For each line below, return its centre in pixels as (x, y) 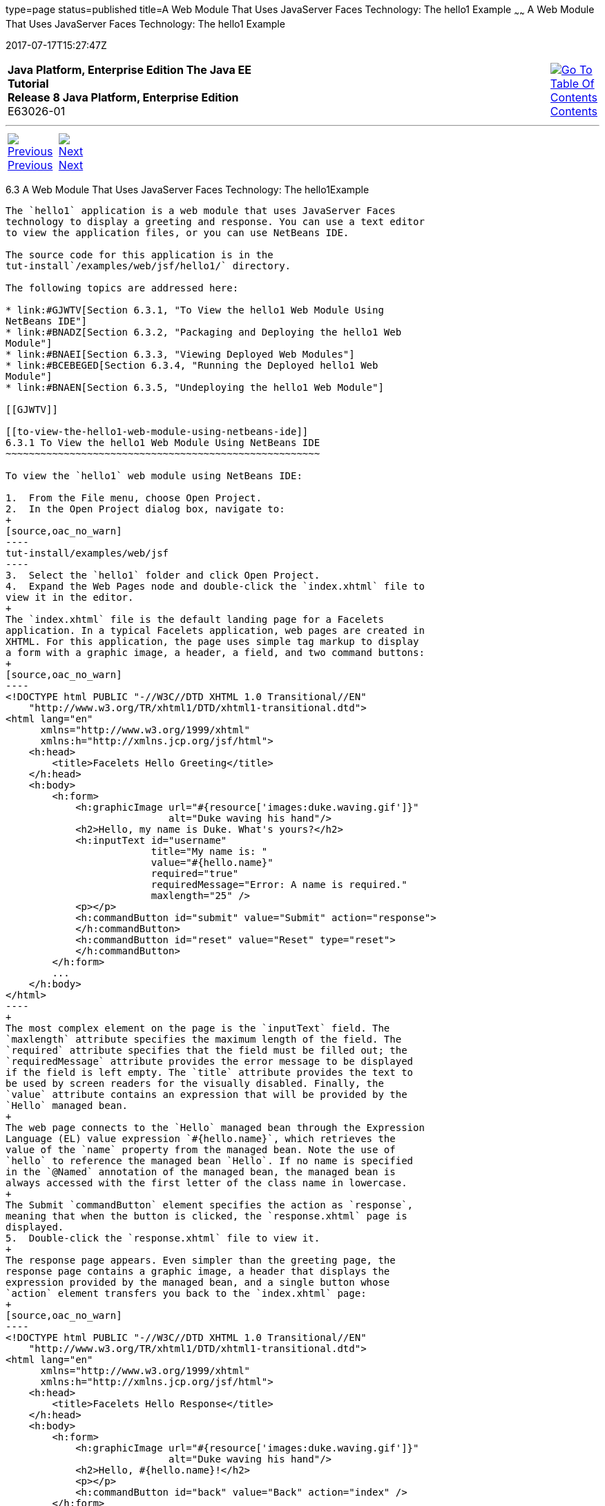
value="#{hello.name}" (212, 862)
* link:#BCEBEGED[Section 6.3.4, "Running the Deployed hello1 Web (192, 365)
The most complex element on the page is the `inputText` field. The (198, 1028)
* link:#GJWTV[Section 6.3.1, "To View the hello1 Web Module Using (195, 310)
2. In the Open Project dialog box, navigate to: (145, 509)
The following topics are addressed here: (122, 288)
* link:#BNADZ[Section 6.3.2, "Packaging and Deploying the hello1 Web (204, 332)
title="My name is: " (209, 851)
